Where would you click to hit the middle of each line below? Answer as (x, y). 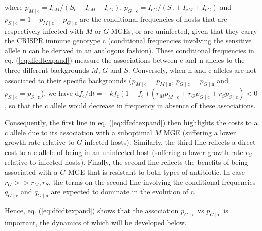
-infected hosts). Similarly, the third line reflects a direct (169, 142)
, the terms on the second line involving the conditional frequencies (152, 181)
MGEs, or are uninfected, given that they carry (184, 30)
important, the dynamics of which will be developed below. (96, 222)
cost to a (18, 152)
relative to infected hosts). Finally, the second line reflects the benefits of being (126, 162)
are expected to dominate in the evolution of (120, 191)
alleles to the (225, 60)
